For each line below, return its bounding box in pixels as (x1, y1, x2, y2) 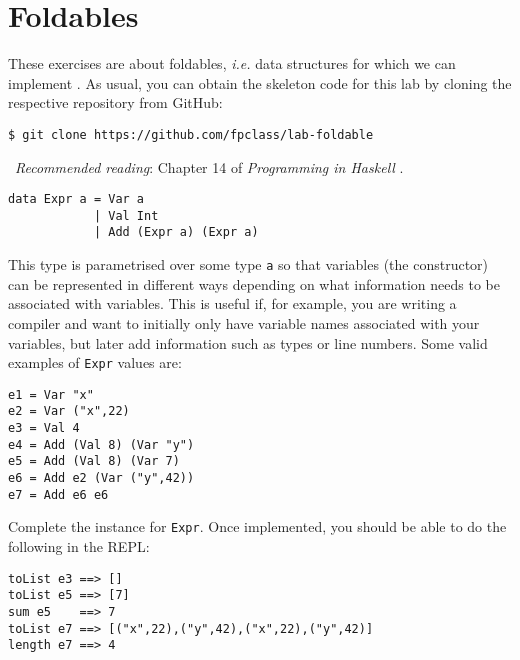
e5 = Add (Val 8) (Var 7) (8, 454, 180, 469)
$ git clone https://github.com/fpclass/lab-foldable (8, 127, 374, 142)
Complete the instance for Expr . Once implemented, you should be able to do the (8, 516, 507, 537)
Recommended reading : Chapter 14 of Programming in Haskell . (15, 156, 404, 177)
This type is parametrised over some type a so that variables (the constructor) (8, 254, 489, 275)
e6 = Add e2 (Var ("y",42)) (8, 471, 195, 486)
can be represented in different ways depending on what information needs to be (8, 273, 500, 294)
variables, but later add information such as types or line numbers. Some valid (8, 332, 488, 353)
